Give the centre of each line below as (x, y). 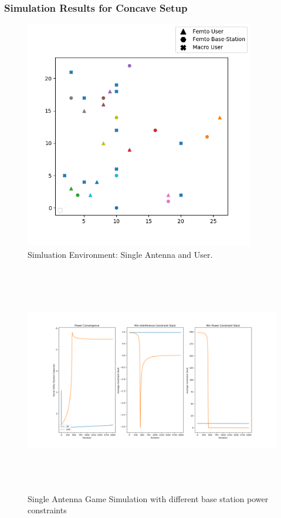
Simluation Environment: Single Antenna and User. (120, 254)
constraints (47, 510)
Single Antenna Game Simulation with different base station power (148, 498)
